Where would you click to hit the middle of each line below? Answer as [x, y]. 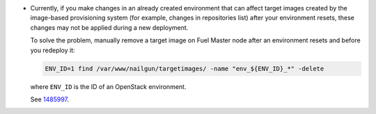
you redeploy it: [53, 50]
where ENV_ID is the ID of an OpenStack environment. [108, 86]
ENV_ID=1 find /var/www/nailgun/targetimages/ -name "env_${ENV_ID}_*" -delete [185, 68]
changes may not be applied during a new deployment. [109, 27]
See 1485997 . [50, 99]
